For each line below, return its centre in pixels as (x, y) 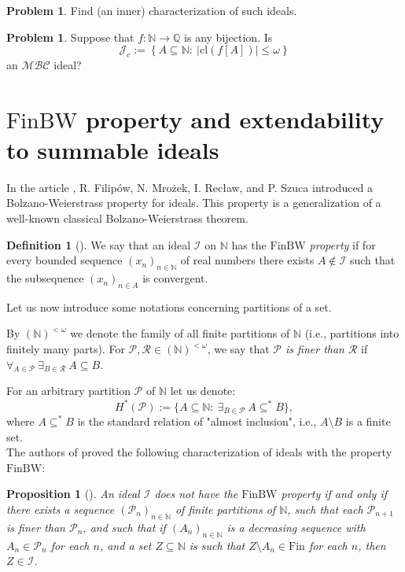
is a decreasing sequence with (296, 527)
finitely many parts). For (66, 349)
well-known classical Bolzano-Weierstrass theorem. (127, 218)
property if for (342, 244)
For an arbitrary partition (68, 391)
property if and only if (334, 494)
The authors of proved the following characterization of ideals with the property (199, 452)
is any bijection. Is (228, 37)
